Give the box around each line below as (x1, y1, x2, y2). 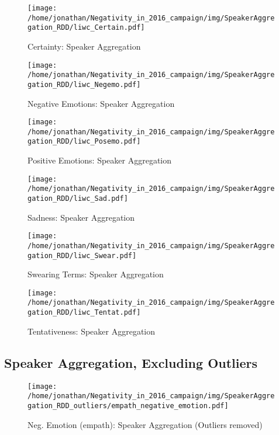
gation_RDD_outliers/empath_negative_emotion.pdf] (27, 401, 229, 410)
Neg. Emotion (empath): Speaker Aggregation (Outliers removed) (27, 418, 263, 430)
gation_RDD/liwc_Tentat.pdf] (27, 308, 141, 317)
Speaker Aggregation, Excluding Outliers (4, 353, 258, 371)
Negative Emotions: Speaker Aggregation (27, 97, 175, 109)
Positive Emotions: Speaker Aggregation (27, 154, 172, 166)
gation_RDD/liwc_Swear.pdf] (27, 251, 137, 260)
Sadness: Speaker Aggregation (27, 211, 135, 223)
